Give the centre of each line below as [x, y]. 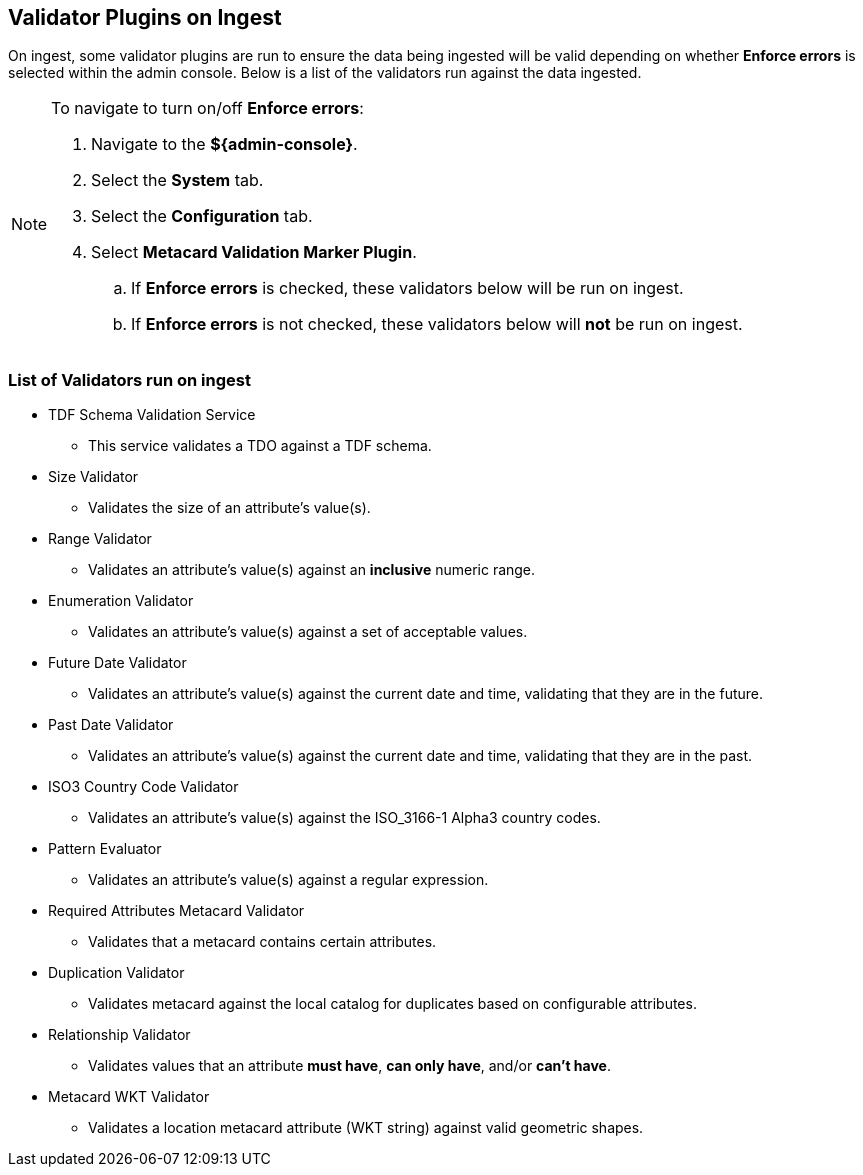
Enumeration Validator [121, 601]
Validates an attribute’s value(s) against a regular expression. [288, 880]
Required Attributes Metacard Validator [176, 911]
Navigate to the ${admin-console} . [224, 144]
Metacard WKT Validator [129, 1097]
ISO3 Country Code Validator [143, 787]
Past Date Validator [111, 725]
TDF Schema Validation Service [152, 415]
